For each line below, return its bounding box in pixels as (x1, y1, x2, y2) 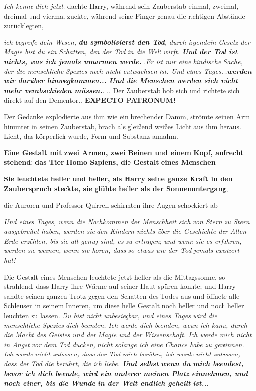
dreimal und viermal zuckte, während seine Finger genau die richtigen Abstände (4, 10, 245, 21)
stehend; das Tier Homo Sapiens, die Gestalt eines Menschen (4, 157, 216, 167)
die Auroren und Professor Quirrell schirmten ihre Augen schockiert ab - (4, 200, 223, 210)
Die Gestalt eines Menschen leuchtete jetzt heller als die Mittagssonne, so (4, 271, 225, 282)
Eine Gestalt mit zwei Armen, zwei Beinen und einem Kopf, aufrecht (4, 147, 244, 157)
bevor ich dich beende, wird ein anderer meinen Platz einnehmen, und (4, 368, 248, 378)
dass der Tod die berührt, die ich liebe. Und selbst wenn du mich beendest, (4, 358, 244, 368)
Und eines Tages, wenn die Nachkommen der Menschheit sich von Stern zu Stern (4, 216, 250, 226)
